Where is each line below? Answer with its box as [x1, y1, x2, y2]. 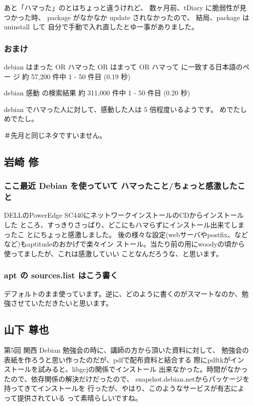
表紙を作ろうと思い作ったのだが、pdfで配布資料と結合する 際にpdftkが [4, 354, 231, 364]
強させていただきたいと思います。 [4, 298, 113, 308]
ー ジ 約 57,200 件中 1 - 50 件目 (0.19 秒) [4, 71, 130, 81]
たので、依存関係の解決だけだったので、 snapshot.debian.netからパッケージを [4, 373, 250, 383]
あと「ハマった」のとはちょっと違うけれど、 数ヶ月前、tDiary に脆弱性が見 [4, 2, 247, 12]
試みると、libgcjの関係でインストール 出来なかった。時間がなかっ [38, 364, 248, 374]
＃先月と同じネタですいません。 [4, 130, 106, 140]
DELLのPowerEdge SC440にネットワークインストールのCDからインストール [4, 210, 244, 220]
